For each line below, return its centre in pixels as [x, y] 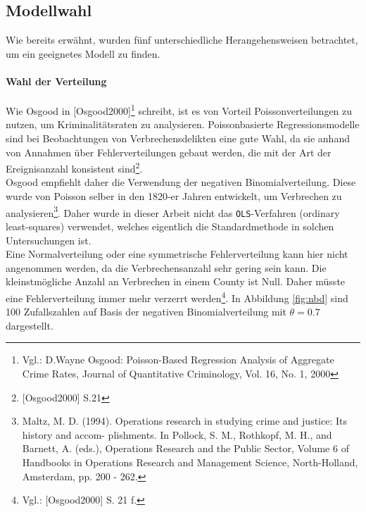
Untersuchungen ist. [49, 240]
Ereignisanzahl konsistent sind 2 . [74, 167]
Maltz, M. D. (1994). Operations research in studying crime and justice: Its [184, 421]
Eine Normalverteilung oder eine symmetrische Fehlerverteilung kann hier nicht [177, 254]
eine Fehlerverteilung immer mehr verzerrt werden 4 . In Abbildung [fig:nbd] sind [177, 296]
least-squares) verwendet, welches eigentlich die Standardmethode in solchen [170, 226]
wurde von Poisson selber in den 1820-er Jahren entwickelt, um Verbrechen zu [174, 196]
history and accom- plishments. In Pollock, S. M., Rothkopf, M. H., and [177, 434]
